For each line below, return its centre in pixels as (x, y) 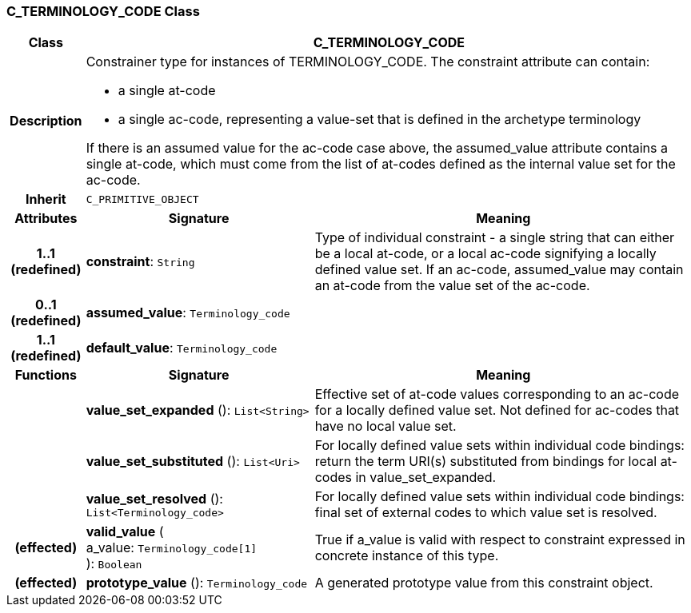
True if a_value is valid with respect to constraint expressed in (500, 540)
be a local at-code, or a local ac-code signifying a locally (485, 254)
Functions (46, 375)
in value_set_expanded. (426, 478)
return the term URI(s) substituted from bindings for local (486, 462)
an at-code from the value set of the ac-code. (452, 286)
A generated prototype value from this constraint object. (484, 583)
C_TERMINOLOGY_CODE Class (103, 11)
